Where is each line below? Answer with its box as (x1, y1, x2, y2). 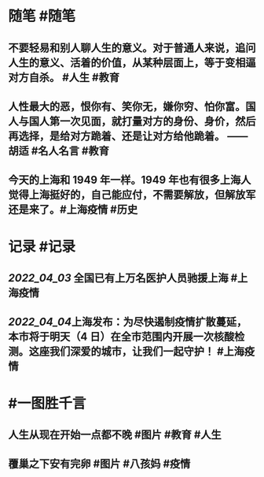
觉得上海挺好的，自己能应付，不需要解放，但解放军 (8, 188, 256, 202)
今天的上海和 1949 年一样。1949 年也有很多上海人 (8, 173, 251, 187)
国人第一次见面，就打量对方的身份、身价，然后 (28, 114, 256, 128)
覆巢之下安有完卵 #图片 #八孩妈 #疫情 (8, 457, 191, 471)
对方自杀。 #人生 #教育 (8, 70, 120, 84)
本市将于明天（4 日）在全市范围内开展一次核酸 (8, 330, 235, 344)
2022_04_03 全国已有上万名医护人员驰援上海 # (8, 271, 238, 285)
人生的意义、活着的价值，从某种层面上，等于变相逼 (8, 56, 256, 69)
